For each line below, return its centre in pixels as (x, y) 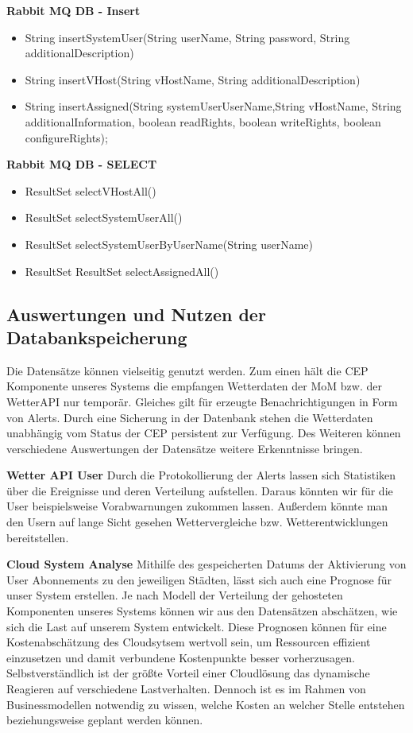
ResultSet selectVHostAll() (91, 190)
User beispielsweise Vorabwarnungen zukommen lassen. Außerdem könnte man (197, 506)
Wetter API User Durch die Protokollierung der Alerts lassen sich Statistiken (201, 475)
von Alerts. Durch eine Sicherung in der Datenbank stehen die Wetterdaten (190, 417)
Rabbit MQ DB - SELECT (82, 164)
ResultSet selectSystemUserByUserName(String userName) (169, 244)
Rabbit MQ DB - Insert (73, 10)
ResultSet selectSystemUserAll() (104, 217)
